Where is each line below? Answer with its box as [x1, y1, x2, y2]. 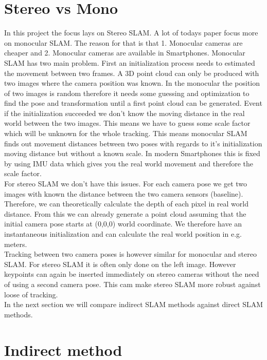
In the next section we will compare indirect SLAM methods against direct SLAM [4, 299, 263, 310]
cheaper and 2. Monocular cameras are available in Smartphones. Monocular [4, 47, 245, 58]
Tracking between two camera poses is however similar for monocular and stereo [4, 249, 257, 259]
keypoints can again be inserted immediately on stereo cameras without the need [4, 269, 259, 279]
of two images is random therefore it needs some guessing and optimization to [4, 87, 250, 98]
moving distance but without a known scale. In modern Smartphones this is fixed [4, 148, 260, 159]
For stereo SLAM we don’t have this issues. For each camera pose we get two [4, 178, 247, 189]
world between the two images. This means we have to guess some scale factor [4, 118, 251, 128]
